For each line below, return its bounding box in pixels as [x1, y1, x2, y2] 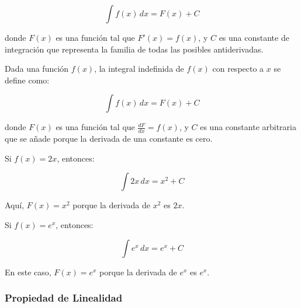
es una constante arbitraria [200, 121, 296, 133]
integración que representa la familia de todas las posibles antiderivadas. [5, 43, 264, 55]
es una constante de [219, 32, 289, 43]
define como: [5, 73, 50, 86]
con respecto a [212, 62, 264, 75]
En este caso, [5, 265, 51, 278]
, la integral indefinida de [94, 62, 184, 75]
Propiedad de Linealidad [5, 290, 123, 305]
